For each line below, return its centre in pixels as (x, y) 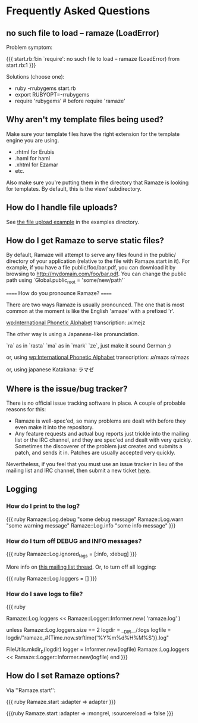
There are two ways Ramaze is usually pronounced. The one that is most (95, 305)
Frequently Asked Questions (78, 11)
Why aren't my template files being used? (85, 120)
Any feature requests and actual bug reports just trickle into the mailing (102, 434)
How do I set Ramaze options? (63, 676)
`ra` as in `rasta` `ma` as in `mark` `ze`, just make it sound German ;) (89, 346)
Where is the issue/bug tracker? (67, 389)
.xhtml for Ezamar (36, 165)
